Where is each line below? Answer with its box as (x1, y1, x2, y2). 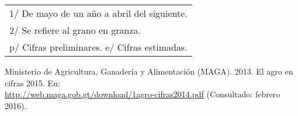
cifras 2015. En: (5, 76, 60, 89)
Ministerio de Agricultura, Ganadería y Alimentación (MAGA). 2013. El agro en (5, 65, 293, 77)
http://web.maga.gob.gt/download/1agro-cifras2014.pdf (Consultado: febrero (5, 88, 280, 100)
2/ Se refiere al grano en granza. (9, 23, 141, 37)
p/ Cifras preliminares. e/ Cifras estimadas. (9, 40, 188, 54)
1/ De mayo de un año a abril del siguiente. (9, 6, 188, 20)
